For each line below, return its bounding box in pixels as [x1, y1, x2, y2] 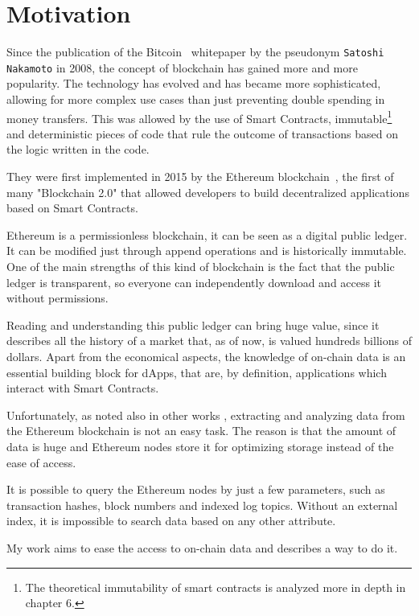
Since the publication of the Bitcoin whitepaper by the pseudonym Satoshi [6, 43, 384, 60]
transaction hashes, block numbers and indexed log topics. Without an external [6, 496, 398, 513]
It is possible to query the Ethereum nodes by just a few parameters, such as [6, 481, 385, 498]
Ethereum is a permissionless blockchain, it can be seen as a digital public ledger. [6, 226, 408, 243]
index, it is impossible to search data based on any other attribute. [6, 512, 336, 529]
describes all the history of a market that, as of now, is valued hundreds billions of [6, 332, 412, 349]
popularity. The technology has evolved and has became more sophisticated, [6, 75, 381, 92]
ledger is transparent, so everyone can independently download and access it [6, 273, 382, 290]
